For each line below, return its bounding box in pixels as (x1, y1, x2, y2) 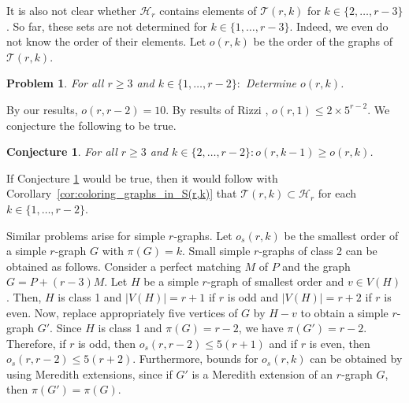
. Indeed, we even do (289, 17, 389, 34)
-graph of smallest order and (206, 273, 344, 290)
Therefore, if (6, 335, 66, 351)
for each (318, 185, 357, 201)
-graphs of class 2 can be (258, 242, 377, 259)
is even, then (309, 335, 370, 351)
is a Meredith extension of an (191, 365, 333, 382)
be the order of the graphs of (253, 33, 392, 50)
